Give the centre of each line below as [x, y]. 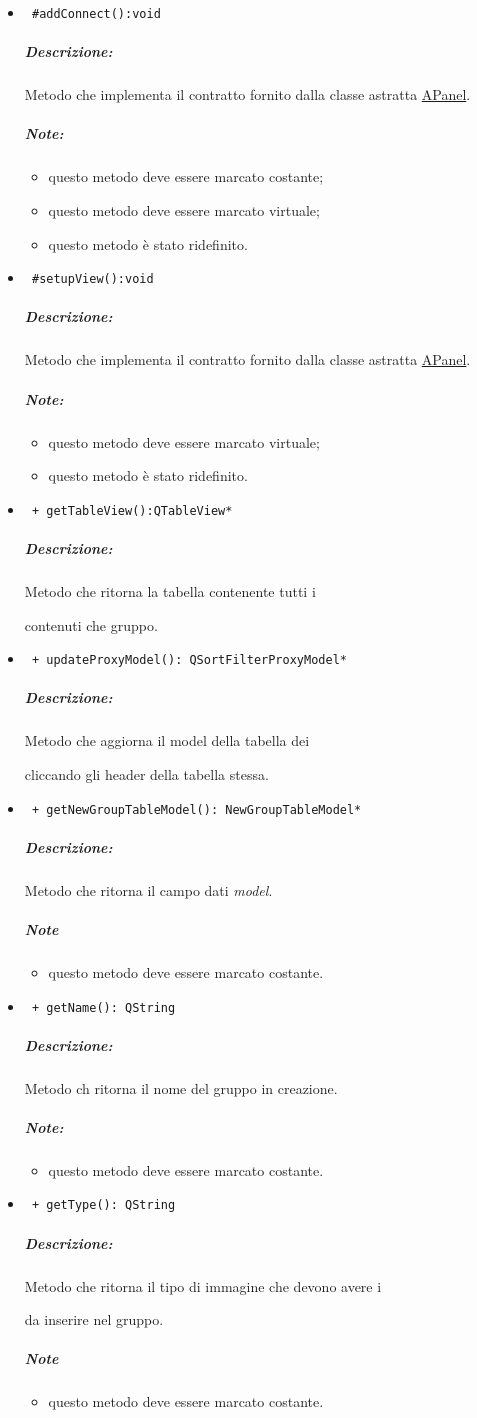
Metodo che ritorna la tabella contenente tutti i [170, 590]
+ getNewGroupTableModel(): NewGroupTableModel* [196, 809]
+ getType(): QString [103, 1205]
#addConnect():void [96, 14]
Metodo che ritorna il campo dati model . [148, 889]
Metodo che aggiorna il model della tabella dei [167, 740]
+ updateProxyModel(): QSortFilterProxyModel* [189, 660]
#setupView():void [92, 279]
